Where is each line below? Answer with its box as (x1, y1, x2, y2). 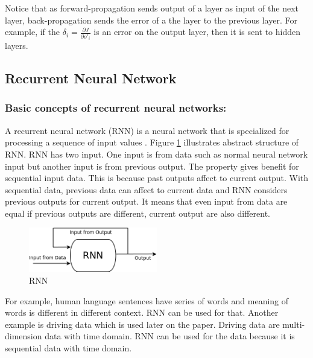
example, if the (5, 25, 60, 38)
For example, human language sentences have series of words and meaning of (5, 294, 289, 307)
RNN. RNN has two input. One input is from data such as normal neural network (5, 147, 308, 160)
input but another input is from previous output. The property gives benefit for (5, 159, 299, 172)
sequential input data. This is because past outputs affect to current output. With (5, 171, 309, 184)
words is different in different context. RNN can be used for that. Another (5, 306, 279, 319)
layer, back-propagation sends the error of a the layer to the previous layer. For (5, 13, 297, 26)
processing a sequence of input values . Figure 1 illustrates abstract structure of (5, 136, 299, 149)
